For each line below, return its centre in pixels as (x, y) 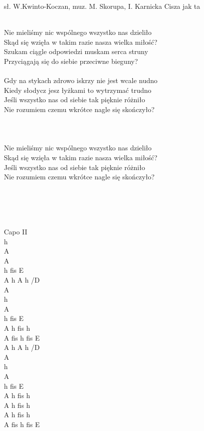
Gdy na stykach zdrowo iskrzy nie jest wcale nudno (81, 80)
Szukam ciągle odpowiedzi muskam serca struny (76, 51)
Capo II (16, 232)
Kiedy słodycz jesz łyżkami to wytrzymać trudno (78, 90)
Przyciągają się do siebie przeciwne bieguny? (71, 61)
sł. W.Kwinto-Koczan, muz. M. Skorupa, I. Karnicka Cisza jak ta (102, 6)
